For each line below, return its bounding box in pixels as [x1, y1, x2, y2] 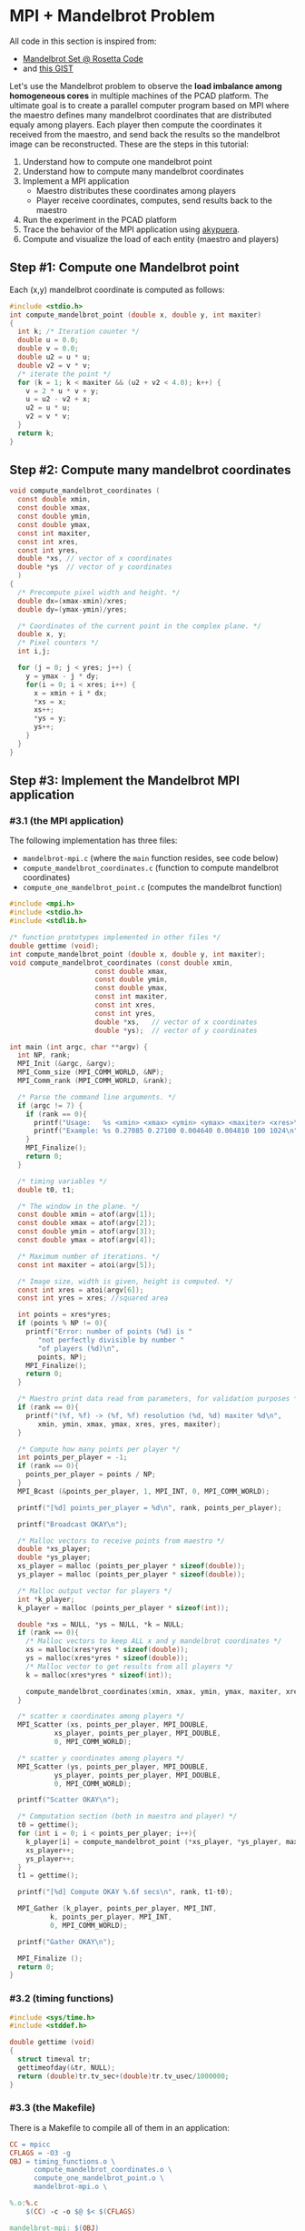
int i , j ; [17, 647, 51, 656]
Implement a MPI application [22, 175, 130, 187]
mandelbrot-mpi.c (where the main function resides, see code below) [22, 853, 279, 864]
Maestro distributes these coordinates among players [35, 185, 236, 196]
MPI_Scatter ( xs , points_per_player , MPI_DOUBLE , [17, 1720, 209, 1729]
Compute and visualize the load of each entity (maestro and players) [22, 233, 280, 244]
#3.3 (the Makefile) [9, 2102, 96, 2114]
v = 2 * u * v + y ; [25, 386, 100, 396]
